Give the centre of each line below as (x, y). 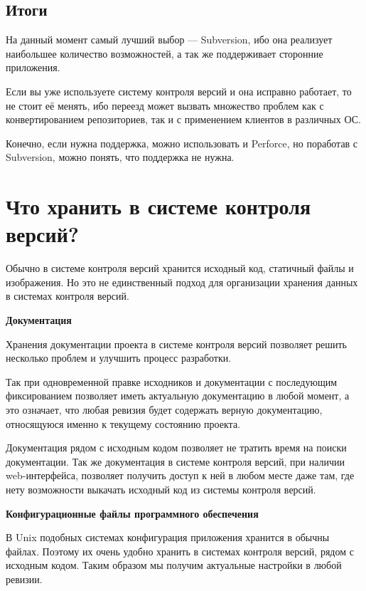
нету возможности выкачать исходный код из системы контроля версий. (161, 489)
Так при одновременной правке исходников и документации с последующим (172, 381)
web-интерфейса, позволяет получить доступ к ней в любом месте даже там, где (180, 475)
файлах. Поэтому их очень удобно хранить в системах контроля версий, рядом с (180, 551)
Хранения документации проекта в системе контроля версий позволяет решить (176, 344)
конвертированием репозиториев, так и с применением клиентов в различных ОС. (183, 119)
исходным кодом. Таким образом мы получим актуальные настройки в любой (174, 565)
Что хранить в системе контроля (158, 206)
